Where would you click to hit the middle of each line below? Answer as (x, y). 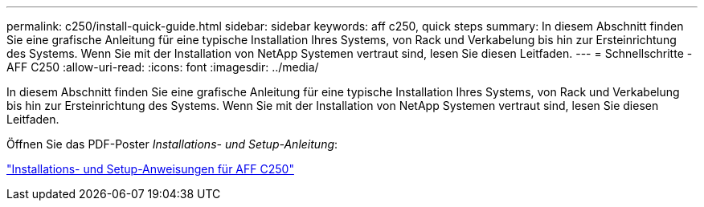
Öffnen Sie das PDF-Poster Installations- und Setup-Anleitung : (172, 144)
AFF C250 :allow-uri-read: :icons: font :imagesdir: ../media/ (163, 67)
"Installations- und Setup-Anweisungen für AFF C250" (150, 169)
